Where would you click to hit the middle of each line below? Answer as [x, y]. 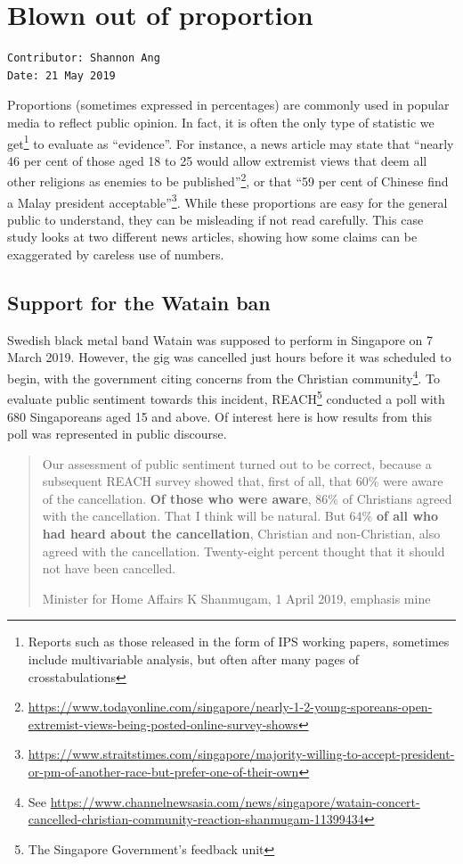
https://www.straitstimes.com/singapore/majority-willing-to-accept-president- [241, 754]
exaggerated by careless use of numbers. [116, 255]
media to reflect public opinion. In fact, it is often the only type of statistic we [221, 122]
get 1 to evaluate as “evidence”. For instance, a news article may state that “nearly [231, 142]
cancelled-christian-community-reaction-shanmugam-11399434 [196, 819]
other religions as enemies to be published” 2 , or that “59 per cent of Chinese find [228, 180]
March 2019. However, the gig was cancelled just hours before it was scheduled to [229, 357]
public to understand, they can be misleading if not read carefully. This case [215, 219]
